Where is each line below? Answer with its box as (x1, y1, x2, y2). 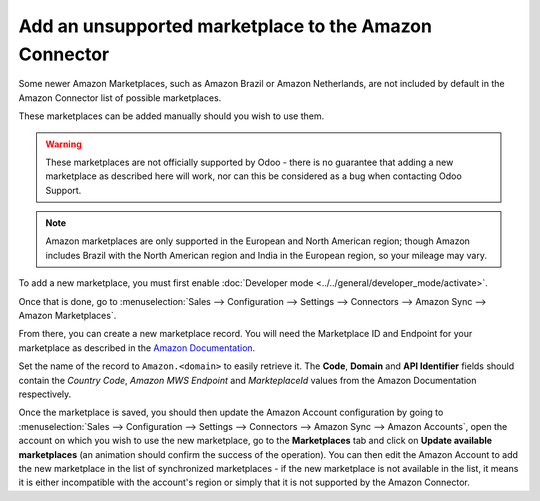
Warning (45, 138, 82, 150)
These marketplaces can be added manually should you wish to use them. (18, 110, 325, 122)
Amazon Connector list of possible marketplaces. (18, 91, 222, 104)
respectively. (18, 388, 72, 400)
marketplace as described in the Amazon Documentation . (18, 341, 256, 354)
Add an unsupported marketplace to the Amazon (18, 15, 432, 37)
